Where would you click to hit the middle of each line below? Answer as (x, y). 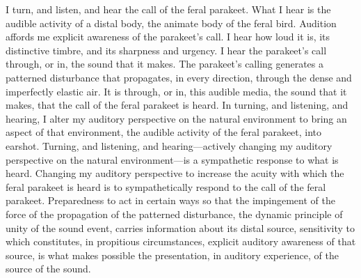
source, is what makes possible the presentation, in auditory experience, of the (172, 255)
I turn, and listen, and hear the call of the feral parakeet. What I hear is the (168, 9)
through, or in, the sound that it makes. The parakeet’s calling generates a (165, 64)
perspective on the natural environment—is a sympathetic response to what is (172, 159)
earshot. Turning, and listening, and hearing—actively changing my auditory (169, 145)
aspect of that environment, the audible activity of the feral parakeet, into (164, 132)
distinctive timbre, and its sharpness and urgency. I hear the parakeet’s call (166, 50)
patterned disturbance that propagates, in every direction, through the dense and (179, 77)
